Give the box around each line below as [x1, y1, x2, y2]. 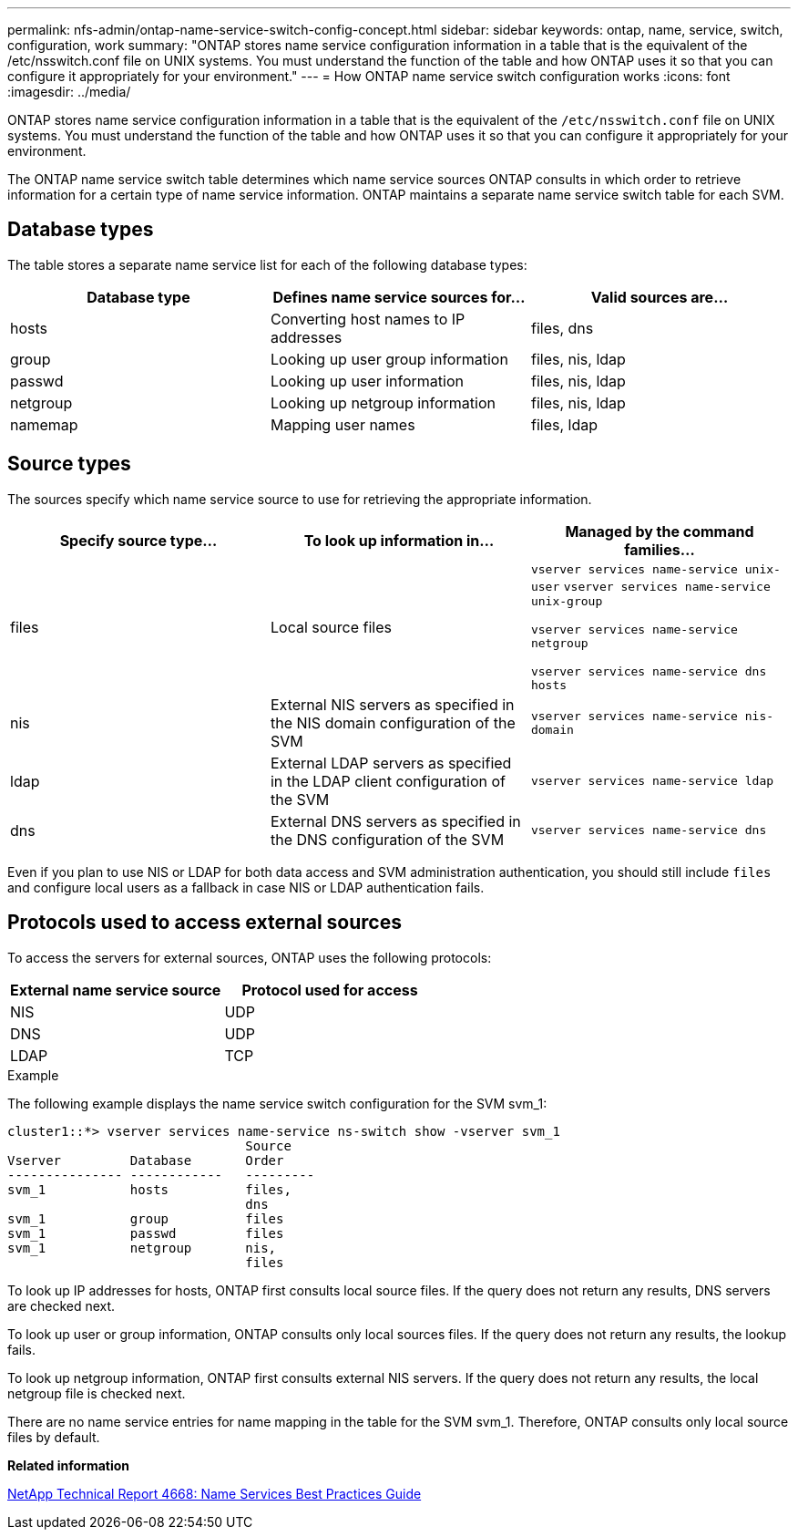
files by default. [7, 1429, 100, 1445]
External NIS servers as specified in [270, 695, 515, 714]
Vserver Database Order [7, 1152, 284, 1168]
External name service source [10, 980, 221, 999]
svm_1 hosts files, [7, 1181, 292, 1197]
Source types [7, 452, 131, 476]
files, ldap [530, 415, 598, 434]
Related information [7, 1457, 130, 1473]
